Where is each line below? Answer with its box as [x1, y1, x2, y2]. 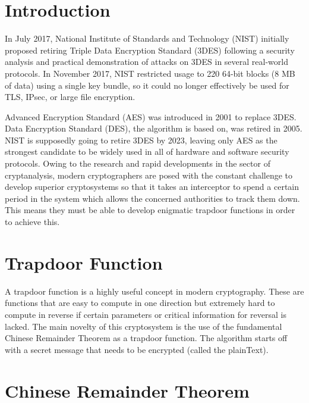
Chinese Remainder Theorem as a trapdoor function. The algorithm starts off [5, 332, 288, 344]
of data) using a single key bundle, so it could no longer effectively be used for [5, 79, 289, 91]
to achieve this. [5, 215, 60, 228]
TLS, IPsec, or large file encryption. [5, 90, 135, 103]
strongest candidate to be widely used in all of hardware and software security [5, 145, 289, 158]
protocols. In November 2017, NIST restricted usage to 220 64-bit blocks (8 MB [5, 67, 295, 79]
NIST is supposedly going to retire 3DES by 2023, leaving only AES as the [5, 133, 278, 146]
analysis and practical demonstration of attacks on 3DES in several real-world [5, 55, 288, 68]
